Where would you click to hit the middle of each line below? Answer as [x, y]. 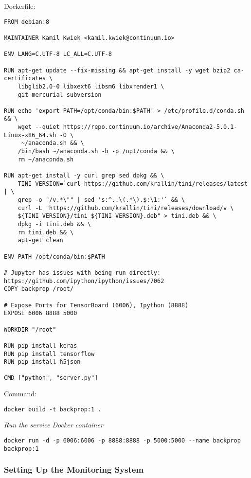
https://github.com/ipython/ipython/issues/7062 [84, 281]
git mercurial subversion [60, 95]
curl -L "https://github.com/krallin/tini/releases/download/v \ [126, 208]
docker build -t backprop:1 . [53, 409]
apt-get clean [40, 240]
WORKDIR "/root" [30, 329]
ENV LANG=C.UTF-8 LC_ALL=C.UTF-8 [58, 54]
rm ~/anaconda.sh [46, 159]
